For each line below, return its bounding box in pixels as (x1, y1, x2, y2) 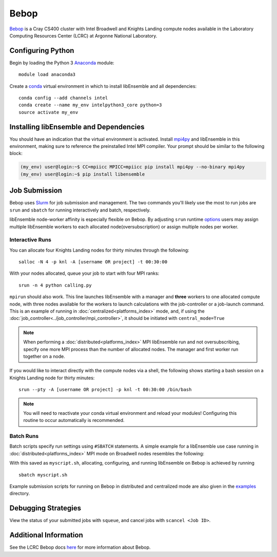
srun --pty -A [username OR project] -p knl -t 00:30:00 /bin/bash (18, 387, 192, 393)
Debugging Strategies (9, 504, 82, 513)
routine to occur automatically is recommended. (23, 417, 125, 424)
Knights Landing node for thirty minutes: (9, 375, 95, 381)
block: (9, 150, 23, 157)
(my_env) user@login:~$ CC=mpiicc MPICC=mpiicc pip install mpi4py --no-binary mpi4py (20, 164, 245, 170)
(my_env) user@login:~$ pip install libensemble (20, 171, 145, 177)
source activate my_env (18, 109, 78, 115)
